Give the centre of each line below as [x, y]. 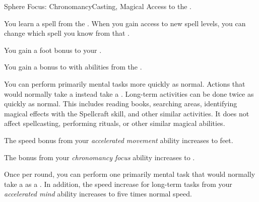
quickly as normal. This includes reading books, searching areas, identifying [121, 104]
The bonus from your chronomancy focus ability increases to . [100, 157]
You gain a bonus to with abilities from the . [73, 67]
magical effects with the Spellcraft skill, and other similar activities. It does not [127, 113]
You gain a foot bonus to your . [53, 50]
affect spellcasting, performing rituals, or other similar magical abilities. [115, 123]
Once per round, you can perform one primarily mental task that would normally [130, 174]
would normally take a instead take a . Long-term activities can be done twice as [129, 93]
